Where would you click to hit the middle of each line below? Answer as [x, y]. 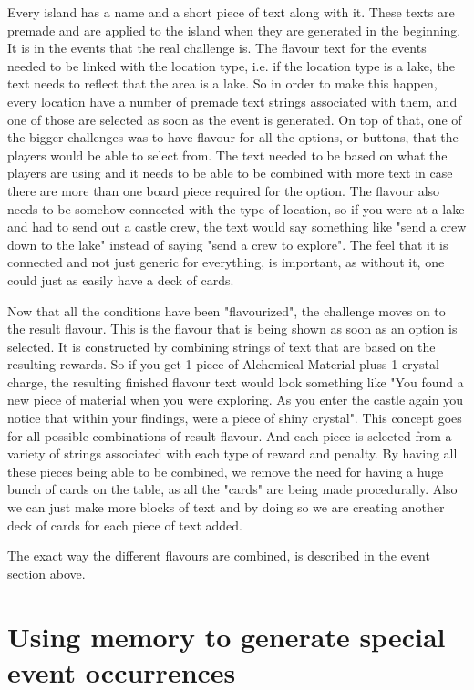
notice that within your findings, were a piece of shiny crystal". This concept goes [235, 418]
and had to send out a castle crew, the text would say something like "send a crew [237, 227]
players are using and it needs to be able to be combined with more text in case [230, 173]
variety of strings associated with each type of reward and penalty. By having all [232, 453]
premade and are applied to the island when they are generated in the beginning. [234, 30]
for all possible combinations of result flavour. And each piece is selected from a [230, 435]
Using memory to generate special [227, 636]
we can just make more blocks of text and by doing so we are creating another [226, 507]
